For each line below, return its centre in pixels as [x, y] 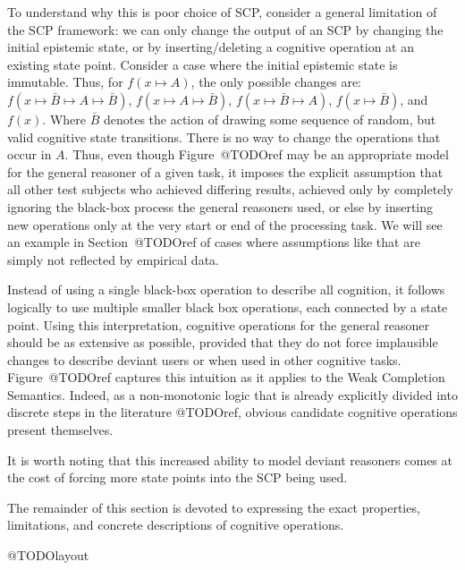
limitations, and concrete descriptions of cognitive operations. [176, 525]
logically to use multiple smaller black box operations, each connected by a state [228, 306]
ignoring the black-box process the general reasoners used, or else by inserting [220, 206]
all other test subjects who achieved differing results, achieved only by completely [230, 189]
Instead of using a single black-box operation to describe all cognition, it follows [226, 289]
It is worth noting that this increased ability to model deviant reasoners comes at [230, 459]
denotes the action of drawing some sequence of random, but [270, 119]
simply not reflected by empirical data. [113, 259]
